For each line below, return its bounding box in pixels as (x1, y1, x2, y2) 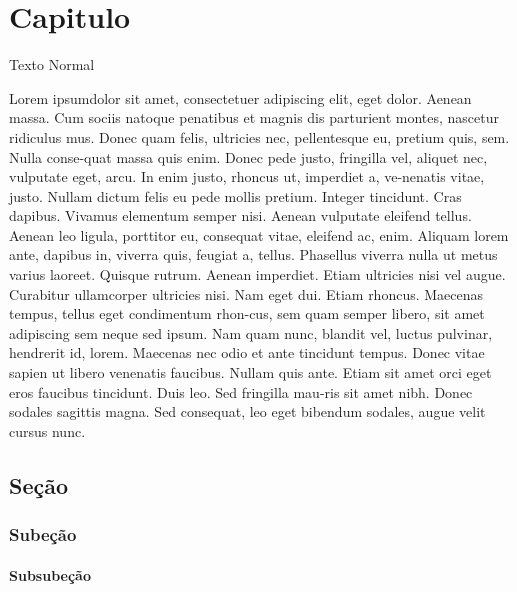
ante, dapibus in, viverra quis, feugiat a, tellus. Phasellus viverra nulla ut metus (9, 244, 498, 265)
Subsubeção (9, 564, 91, 585)
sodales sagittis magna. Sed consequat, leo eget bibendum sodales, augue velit (9, 401, 486, 422)
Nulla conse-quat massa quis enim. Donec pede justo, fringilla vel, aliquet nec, (9, 146, 488, 167)
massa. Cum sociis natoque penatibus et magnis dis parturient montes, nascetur (9, 107, 500, 128)
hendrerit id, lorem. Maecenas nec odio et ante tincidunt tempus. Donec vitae (9, 342, 485, 363)
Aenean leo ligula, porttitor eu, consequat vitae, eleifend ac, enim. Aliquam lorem (9, 224, 509, 245)
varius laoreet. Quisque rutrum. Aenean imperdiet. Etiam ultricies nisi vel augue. (9, 264, 506, 285)
